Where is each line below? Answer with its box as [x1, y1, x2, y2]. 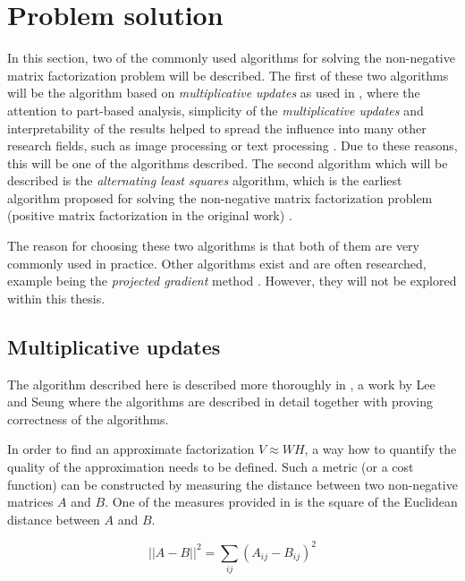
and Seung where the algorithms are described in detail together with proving [7, 392, 434, 411]
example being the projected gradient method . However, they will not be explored [7, 271, 457, 290]
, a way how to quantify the [304, 440, 457, 458]
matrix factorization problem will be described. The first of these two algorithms [7, 65, 449, 84]
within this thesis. [7, 288, 106, 307]
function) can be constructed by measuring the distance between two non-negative [7, 474, 458, 493]
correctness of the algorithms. [7, 409, 169, 428]
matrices [7, 492, 54, 511]
